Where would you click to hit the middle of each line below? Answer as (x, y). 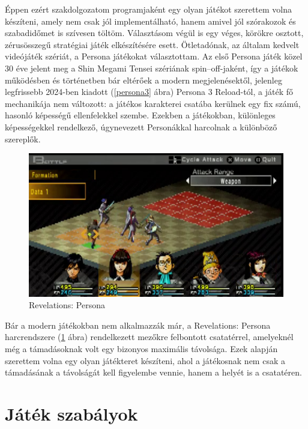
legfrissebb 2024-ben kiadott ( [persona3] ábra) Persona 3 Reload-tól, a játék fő (149, 92)
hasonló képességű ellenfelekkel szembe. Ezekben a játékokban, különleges (140, 115)
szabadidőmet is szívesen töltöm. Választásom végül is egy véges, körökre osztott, (154, 33)
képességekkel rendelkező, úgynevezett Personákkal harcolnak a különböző (141, 126)
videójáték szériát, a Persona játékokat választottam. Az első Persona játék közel (154, 56)
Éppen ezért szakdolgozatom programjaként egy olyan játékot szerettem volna (149, 9)
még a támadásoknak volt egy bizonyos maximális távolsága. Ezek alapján (141, 348)
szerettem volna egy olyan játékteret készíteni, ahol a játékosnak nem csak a (145, 360)
